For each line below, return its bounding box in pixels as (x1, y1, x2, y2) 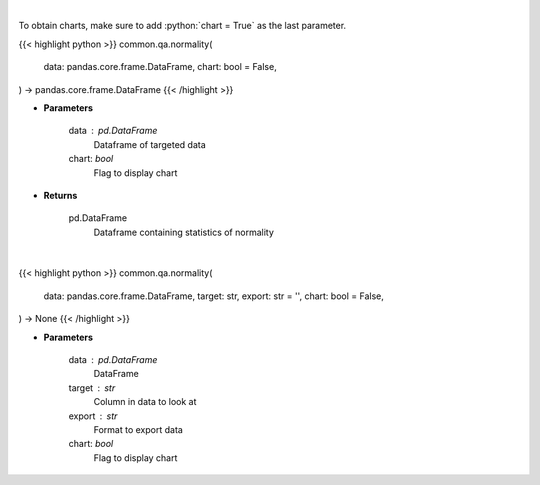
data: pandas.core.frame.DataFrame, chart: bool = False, (43, 61, 277, 73)
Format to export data (93, 423, 184, 435)
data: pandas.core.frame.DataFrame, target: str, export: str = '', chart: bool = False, (43, 290, 384, 302)
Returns (43, 189, 78, 201)
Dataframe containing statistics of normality (93, 226, 275, 238)
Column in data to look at (93, 396, 197, 408)
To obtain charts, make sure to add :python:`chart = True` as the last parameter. (18, 20, 347, 32)
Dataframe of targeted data (93, 138, 207, 150)
